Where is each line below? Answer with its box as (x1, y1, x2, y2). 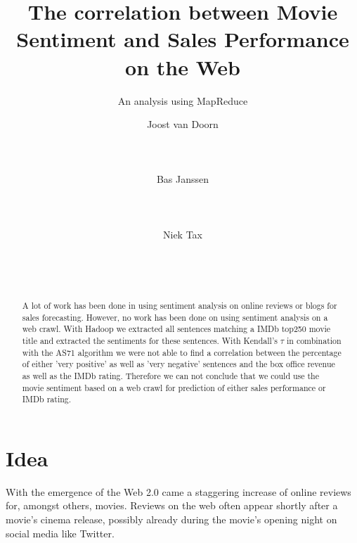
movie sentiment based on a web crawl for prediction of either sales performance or (22, 381, 326, 393)
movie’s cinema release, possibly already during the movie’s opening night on (6, 512, 337, 527)
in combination (287, 334, 342, 346)
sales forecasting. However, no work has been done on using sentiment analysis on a (22, 311, 328, 323)
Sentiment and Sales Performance (16, 25, 349, 53)
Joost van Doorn (147, 117, 219, 132)
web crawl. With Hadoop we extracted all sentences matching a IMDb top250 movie (22, 323, 331, 335)
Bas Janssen (156, 172, 209, 186)
